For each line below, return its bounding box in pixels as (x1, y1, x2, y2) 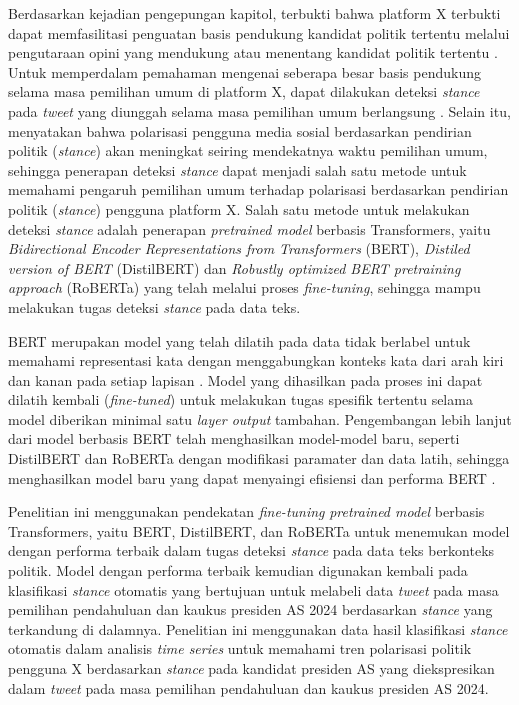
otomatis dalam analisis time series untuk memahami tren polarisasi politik (8, 638, 472, 659)
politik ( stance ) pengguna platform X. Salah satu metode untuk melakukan (8, 198, 470, 219)
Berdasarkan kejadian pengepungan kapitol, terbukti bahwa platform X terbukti (8, 3, 501, 23)
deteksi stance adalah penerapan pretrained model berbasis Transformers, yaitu (8, 218, 491, 239)
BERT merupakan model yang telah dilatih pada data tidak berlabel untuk (8, 330, 471, 351)
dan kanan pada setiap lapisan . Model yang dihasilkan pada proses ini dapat (8, 369, 483, 390)
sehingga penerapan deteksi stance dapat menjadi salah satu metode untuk (8, 159, 467, 180)
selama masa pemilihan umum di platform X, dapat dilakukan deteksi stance (8, 81, 480, 102)
